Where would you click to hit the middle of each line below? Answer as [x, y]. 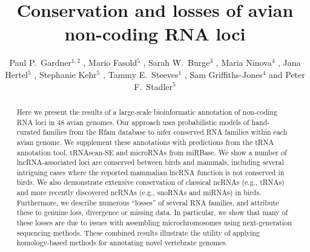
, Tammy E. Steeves [141, 74]
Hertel [16, 74]
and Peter [287, 74]
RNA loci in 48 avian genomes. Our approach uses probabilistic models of [133, 122]
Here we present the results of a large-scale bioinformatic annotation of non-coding [147, 111]
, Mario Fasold [110, 63]
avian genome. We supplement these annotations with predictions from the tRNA [145, 142]
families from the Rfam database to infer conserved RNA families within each [165, 132]
